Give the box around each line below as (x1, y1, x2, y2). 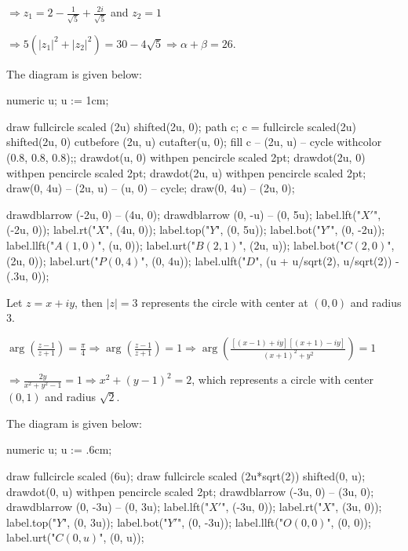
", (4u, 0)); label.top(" (105, 221, 210, 238)
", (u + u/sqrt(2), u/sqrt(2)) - (255, 252, 399, 268)
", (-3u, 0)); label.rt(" (221, 498, 322, 515)
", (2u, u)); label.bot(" (239, 237, 344, 254)
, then (75, 294, 103, 310)
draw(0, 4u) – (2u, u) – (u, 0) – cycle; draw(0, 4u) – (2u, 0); (6, 180, 295, 196)
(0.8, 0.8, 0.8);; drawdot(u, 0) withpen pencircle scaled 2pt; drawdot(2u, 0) (6, 149, 366, 166)
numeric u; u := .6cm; (6, 441, 112, 458)
